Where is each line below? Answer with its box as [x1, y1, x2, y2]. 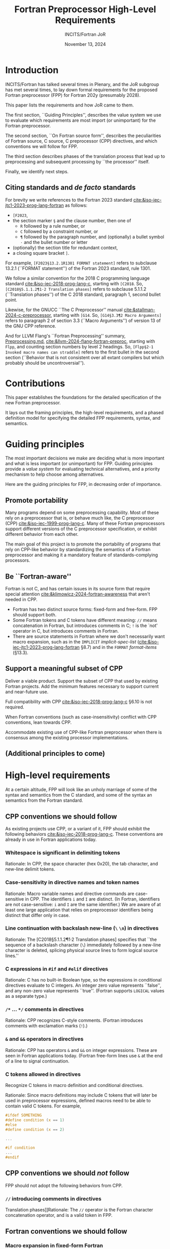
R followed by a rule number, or [20, 223, 85, 229]
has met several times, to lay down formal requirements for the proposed [5, 87, 158, 93]
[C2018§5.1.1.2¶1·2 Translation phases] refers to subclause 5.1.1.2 [5, 286, 147, 292]
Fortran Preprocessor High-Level [14, 4, 156, 15]
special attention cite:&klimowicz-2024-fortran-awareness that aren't [5, 591, 151, 597]
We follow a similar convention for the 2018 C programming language [5, 275, 150, 281]
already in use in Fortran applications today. [5, 836, 97, 843]
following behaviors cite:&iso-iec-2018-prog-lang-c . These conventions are [5, 831, 163, 837]
